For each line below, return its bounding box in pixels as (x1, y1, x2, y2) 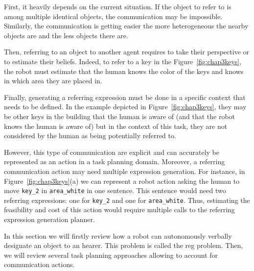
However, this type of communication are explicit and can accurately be (4, 147, 220, 157)
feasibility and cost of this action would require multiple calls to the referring (4, 204, 235, 215)
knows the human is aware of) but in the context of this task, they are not (4, 121, 228, 131)
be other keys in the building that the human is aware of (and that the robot (4, 111, 235, 121)
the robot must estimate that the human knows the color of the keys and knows (4, 66, 244, 76)
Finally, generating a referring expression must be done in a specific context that (4, 92, 246, 102)
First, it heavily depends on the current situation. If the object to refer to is (4, 1, 231, 11)
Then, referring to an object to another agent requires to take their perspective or (4, 47, 250, 57)
